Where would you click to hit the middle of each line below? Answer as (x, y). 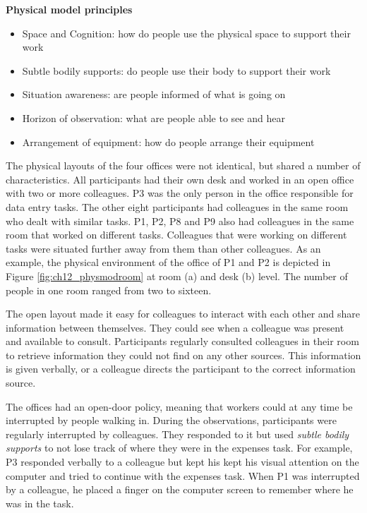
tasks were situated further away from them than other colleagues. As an (163, 248)
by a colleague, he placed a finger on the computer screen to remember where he (180, 489)
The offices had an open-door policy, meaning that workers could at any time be (179, 406)
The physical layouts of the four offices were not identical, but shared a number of (183, 165)
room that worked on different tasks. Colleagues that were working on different (176, 235)
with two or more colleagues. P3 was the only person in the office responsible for (180, 193)
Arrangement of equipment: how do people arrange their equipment (168, 141)
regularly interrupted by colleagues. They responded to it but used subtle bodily (178, 434)
